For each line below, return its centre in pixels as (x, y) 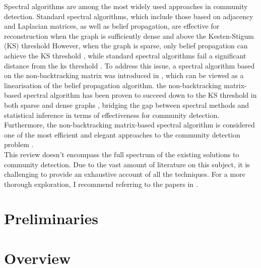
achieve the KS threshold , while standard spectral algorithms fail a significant (125, 55)
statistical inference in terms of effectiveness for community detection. (112, 115)
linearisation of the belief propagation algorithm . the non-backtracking (113, 85)
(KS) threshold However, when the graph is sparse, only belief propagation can (126, 46)
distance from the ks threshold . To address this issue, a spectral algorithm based (129, 65)
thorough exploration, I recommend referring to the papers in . (101, 184)
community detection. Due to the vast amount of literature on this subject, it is (127, 164)
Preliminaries (51, 218)
